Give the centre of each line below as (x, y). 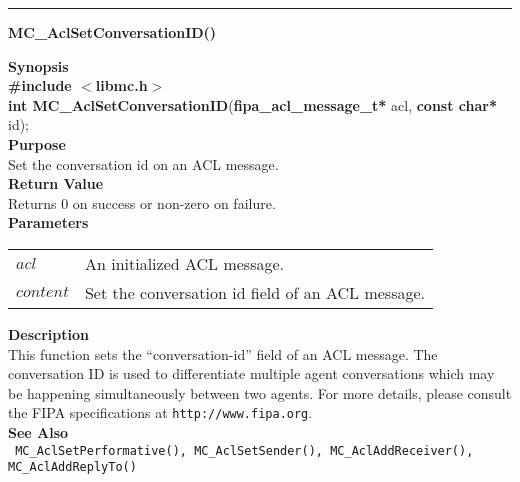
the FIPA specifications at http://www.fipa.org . (160, 412)
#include (40, 85)
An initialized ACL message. (184, 263)
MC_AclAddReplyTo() (72, 467)
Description (49, 333)
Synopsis (38, 65)
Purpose (37, 143)
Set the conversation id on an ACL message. (143, 163)
